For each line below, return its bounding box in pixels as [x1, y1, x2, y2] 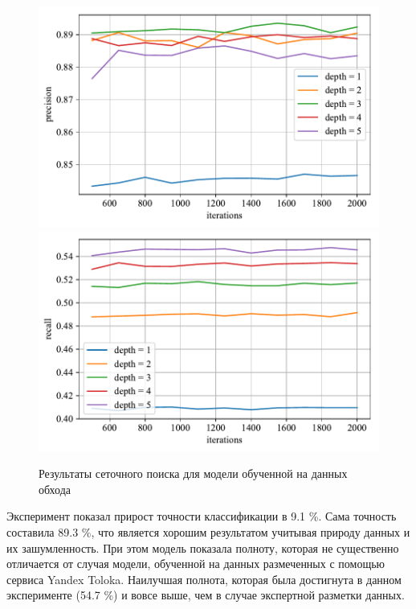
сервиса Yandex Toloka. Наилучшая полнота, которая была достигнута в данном [6, 570, 402, 587]
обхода [39, 480, 71, 497]
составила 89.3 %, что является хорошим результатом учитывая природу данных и [6, 523, 410, 540]
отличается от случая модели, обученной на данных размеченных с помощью [6, 555, 385, 572]
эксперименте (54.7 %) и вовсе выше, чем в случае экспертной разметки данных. [6, 586, 405, 603]
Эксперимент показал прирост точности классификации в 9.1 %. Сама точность [6, 508, 397, 525]
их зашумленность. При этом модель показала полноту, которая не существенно [6, 539, 399, 556]
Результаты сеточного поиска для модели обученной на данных [39, 465, 348, 482]
